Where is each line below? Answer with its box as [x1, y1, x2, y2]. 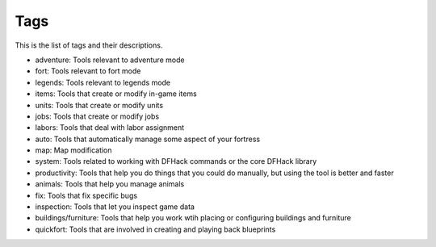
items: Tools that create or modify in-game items [35, 89, 197, 98]
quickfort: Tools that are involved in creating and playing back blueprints [35, 224, 276, 234]
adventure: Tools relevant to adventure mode [35, 55, 185, 65]
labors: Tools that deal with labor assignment [35, 123, 185, 132]
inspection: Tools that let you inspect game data [35, 202, 195, 211]
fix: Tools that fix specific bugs [35, 190, 137, 200]
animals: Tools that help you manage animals [35, 179, 185, 189]
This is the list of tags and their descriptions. [15, 40, 163, 50]
